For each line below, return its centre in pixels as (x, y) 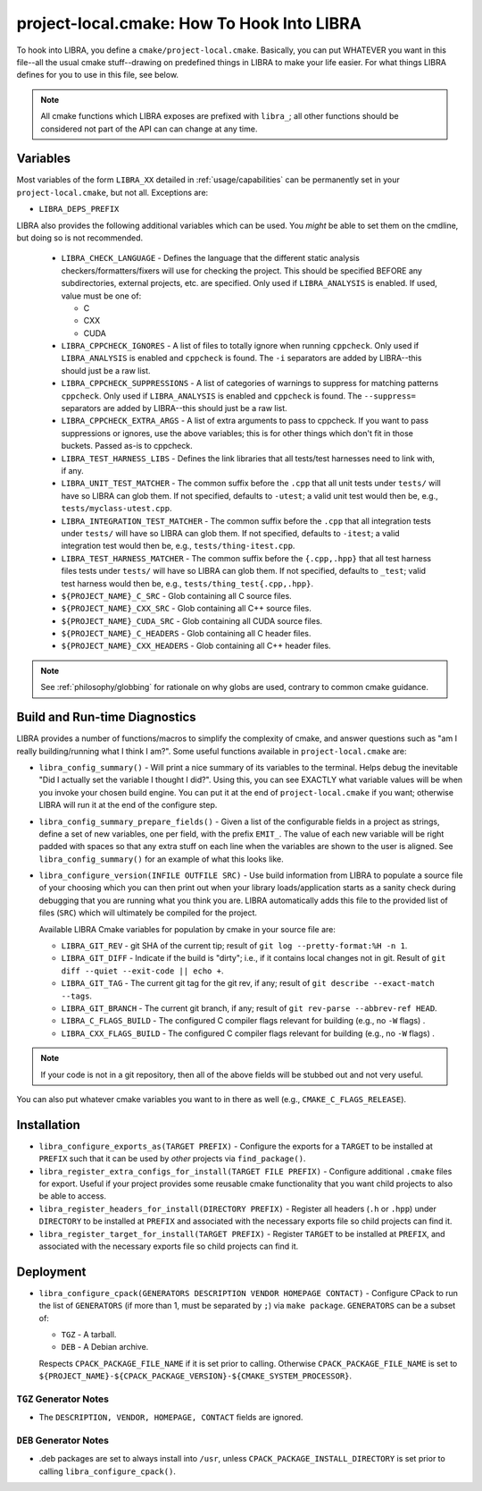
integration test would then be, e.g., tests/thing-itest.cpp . (178, 546)
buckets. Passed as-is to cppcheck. (127, 446)
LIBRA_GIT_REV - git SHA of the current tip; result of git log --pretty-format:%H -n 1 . (234, 946)
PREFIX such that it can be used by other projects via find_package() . (172, 1158)
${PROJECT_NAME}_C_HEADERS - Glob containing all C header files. (186, 634)
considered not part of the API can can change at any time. (149, 129)
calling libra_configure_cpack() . (107, 1471)
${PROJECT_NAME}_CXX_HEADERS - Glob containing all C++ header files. (196, 646)
